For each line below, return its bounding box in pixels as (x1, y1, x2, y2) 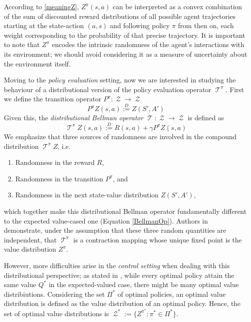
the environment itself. (4, 58, 71, 68)
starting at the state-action (4, 20, 84, 31)
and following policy (110, 20, 170, 31)
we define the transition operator (4, 94, 101, 104)
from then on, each (178, 20, 234, 31)
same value (4, 279, 36, 290)
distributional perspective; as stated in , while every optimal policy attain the (4, 270, 235, 280)
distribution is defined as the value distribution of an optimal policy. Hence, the (4, 298, 241, 308)
